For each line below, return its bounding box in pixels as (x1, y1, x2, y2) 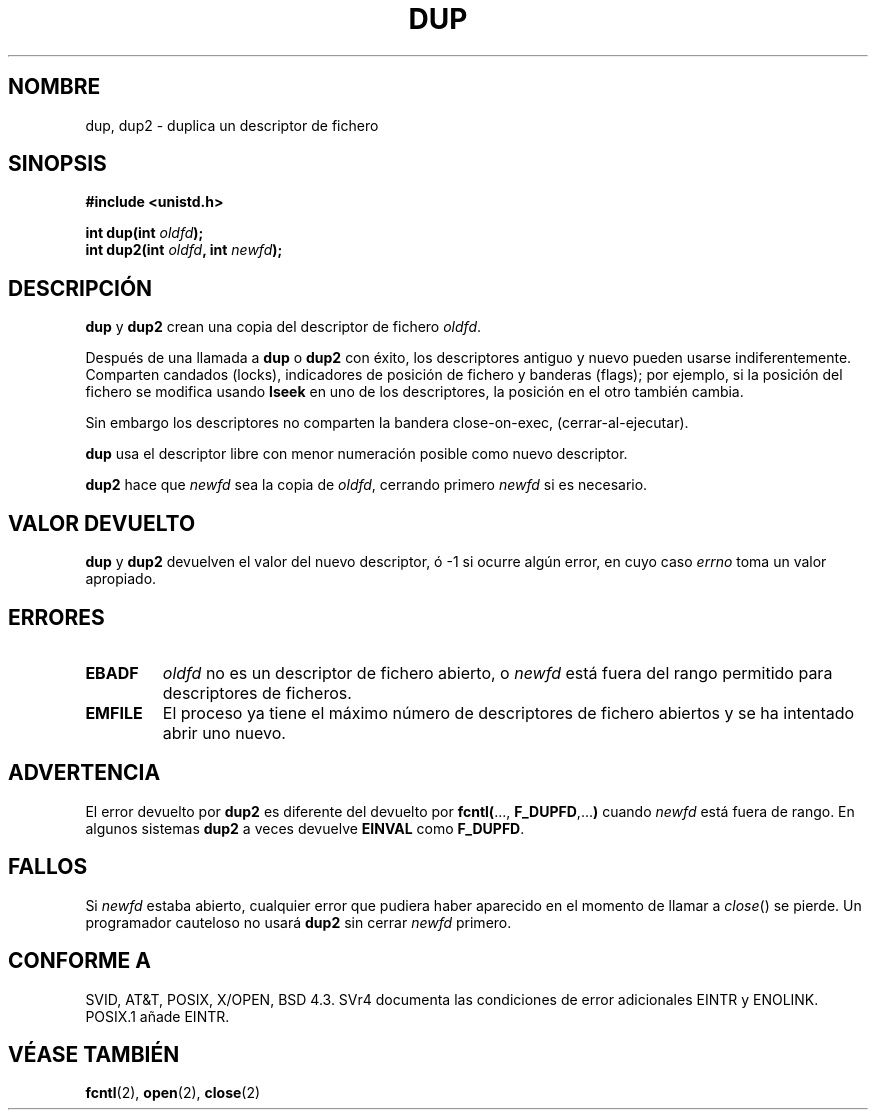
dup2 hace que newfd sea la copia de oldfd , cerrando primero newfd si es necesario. (85, 476, 648, 494)
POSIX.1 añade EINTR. (85, 1007, 230, 1025)
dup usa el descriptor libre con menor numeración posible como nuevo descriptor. (85, 445, 628, 463)
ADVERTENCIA (8, 760, 161, 786)
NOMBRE (8, 74, 101, 100)
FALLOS (8, 854, 88, 880)
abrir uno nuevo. (162, 722, 286, 743)
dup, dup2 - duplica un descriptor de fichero (85, 116, 379, 134)
